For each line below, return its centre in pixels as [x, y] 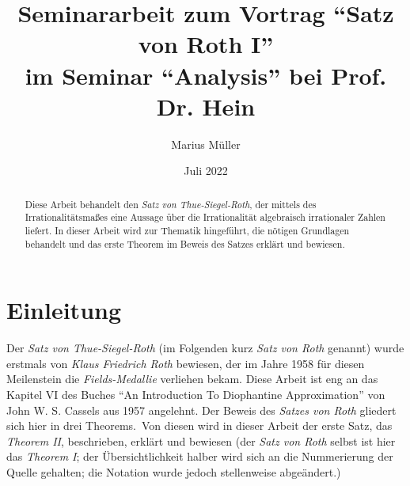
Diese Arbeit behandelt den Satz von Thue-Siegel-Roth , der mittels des [171, 204]
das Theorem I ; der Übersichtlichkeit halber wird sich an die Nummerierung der [200, 456]
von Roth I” [206, 44]
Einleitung [64, 310]
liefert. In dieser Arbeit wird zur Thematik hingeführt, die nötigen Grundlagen [187, 230]
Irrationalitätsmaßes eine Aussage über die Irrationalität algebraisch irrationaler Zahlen [205, 217]
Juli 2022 [206, 171]
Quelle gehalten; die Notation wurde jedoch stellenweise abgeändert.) [174, 471]
